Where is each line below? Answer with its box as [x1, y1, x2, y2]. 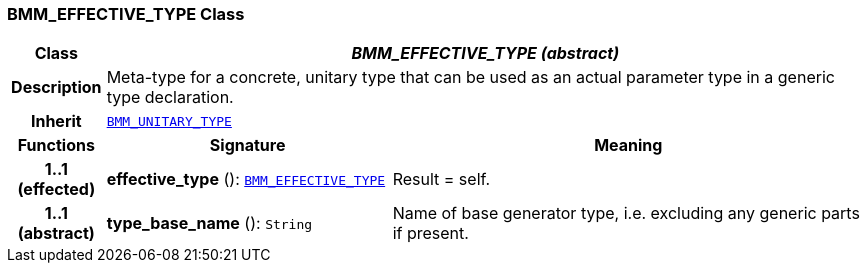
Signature [209, 135, 286, 156]
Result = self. [392, 169, 491, 190]
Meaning [594, 135, 663, 156]
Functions [17, 135, 95, 156]
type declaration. [106, 87, 234, 108]
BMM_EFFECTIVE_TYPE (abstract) [351, 43, 620, 64]
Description [11, 77, 102, 98]
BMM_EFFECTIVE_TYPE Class [7, 4, 245, 24]
